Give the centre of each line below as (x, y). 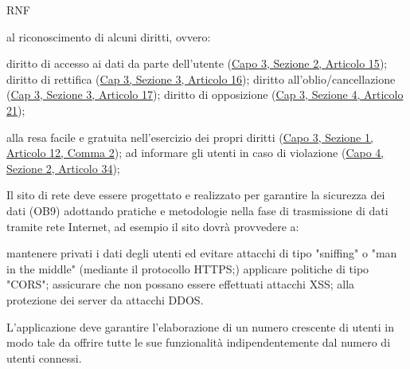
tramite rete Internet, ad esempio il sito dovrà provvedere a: (153, 226)
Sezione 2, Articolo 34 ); (63, 168)
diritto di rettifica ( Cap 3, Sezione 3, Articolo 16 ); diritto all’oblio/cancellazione (201, 79)
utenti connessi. (44, 357)
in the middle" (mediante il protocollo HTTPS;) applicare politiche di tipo (188, 268)
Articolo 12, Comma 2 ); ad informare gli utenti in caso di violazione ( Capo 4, (195, 153)
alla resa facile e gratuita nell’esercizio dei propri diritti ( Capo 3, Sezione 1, (190, 137)
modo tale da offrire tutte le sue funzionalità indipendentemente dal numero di (199, 342)
